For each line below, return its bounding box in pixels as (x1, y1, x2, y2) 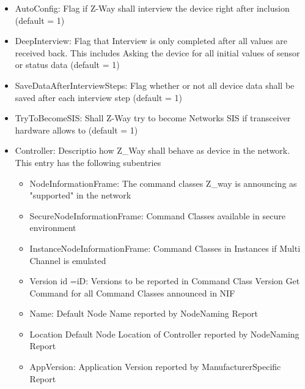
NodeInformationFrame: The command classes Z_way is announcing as (29, 176, 297, 189)
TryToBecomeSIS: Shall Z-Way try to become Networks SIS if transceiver (15, 111, 291, 124)
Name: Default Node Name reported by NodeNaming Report (29, 307, 259, 320)
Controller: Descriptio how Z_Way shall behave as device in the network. (15, 144, 290, 157)
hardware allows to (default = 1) (15, 123, 138, 136)
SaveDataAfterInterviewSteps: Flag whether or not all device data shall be (15, 78, 295, 91)
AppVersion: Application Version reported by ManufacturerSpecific (29, 360, 281, 373)
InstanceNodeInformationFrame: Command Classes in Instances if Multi (29, 241, 301, 254)
